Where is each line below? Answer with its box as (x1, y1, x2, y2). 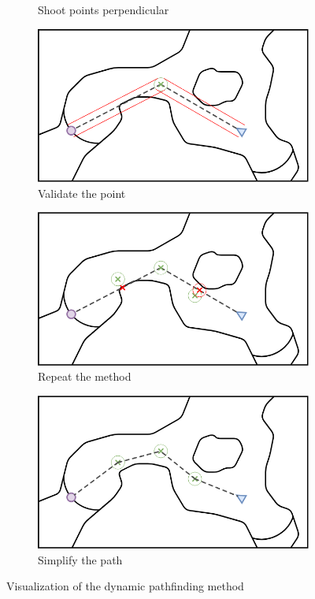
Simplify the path (38, 551, 123, 567)
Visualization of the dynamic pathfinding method (6, 578, 244, 594)
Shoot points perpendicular (38, 2, 169, 17)
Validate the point (38, 184, 126, 201)
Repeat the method (38, 368, 132, 385)
